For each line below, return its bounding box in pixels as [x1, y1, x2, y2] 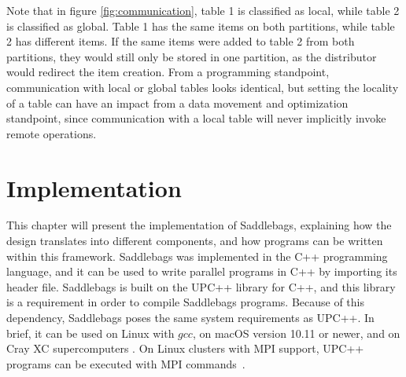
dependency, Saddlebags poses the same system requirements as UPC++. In [6, 309, 375, 326]
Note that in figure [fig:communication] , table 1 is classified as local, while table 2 [6, 2, 400, 18]
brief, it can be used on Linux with [6, 324, 175, 341]
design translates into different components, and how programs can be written [6, 232, 383, 249]
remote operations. [6, 125, 97, 141]
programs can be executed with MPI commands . [6, 355, 245, 372]
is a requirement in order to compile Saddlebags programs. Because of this [6, 294, 365, 310]
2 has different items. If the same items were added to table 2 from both [6, 33, 355, 49]
